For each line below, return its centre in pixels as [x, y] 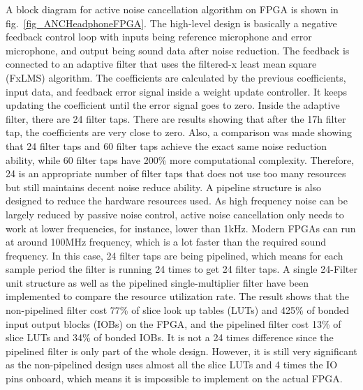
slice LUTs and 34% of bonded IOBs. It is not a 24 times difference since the [170, 337]
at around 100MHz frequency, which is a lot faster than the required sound [166, 242]
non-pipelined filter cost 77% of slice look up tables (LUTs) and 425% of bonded [178, 310]
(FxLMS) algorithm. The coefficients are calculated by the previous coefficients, [176, 77]
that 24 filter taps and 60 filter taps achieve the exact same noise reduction [166, 145]
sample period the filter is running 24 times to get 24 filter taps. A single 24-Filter [181, 269]
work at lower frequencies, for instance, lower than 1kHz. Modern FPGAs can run [181, 228]
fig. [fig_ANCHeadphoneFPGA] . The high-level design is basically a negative [171, 23]
